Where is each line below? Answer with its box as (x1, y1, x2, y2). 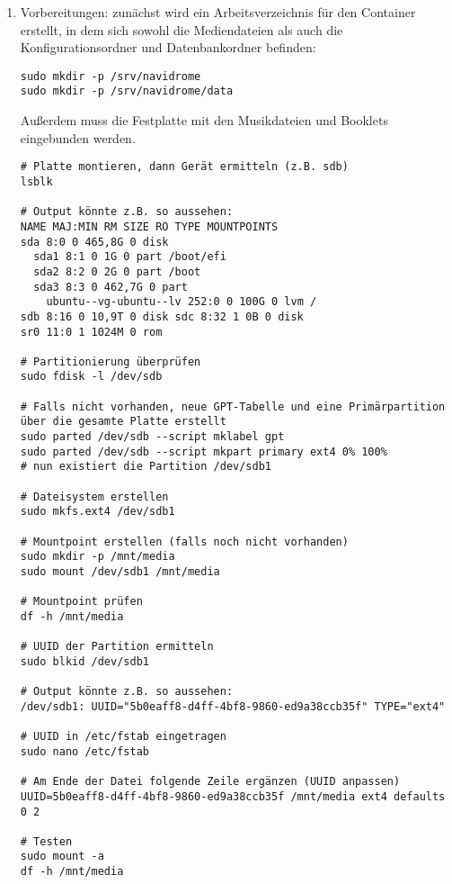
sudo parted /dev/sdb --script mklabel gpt (20, 430, 285, 444)
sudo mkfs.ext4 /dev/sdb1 (20, 505, 175, 519)
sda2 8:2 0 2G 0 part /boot (33, 265, 201, 278)
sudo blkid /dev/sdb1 (20, 654, 149, 668)
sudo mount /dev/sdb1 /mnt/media (20, 565, 220, 578)
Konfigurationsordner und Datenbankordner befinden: (20, 38, 316, 57)
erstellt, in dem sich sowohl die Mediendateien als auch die (20, 20, 343, 39)
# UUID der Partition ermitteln (20, 640, 214, 654)
